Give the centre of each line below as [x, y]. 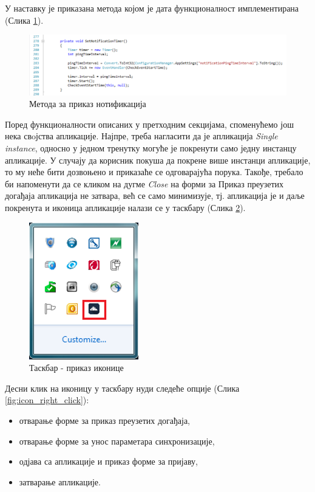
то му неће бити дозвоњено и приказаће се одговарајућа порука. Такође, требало [154, 172]
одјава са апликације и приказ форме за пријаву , [108, 461]
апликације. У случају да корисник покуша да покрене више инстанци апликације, [158, 160]
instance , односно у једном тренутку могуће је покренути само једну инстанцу [151, 148]
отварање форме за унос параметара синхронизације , [117, 441]
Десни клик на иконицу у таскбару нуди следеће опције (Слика [122, 388]
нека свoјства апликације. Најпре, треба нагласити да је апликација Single [141, 136]
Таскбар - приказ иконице [76, 368]
